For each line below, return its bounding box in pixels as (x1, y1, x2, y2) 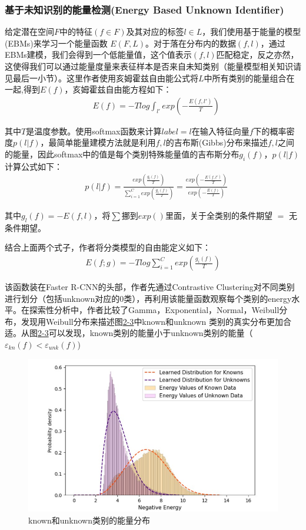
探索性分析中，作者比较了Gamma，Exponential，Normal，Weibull (29, 304, 280, 316)
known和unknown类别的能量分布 (28, 513, 150, 526)
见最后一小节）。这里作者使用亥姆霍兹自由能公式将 (5, 71, 198, 84)
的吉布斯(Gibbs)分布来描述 (165, 136, 268, 149)
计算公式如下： (5, 160, 62, 172)
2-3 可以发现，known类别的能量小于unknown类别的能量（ (38, 327, 253, 339)
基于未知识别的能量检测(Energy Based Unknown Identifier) (5, 2, 284, 17)
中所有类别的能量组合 (204, 71, 287, 84)
